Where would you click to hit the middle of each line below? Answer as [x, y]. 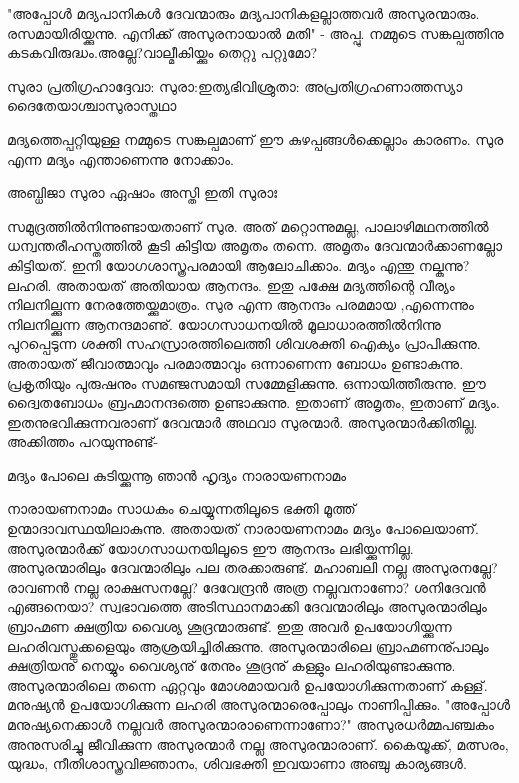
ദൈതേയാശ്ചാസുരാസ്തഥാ [92, 105]
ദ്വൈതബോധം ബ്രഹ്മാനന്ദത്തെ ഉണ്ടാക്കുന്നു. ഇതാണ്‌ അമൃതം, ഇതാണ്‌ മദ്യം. [253, 402]
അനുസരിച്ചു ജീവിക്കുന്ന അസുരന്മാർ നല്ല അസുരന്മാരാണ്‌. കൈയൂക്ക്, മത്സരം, [258, 743]
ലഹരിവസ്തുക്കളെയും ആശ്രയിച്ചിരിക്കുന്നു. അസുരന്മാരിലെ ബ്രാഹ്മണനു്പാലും [248, 645]
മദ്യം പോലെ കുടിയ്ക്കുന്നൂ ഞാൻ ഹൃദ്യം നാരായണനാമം [177, 474]
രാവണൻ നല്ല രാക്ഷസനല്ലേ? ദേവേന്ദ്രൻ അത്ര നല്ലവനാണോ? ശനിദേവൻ [246, 586]
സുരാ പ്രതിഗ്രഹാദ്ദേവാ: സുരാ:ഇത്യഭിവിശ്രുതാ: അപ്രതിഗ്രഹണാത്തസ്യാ [235, 85]
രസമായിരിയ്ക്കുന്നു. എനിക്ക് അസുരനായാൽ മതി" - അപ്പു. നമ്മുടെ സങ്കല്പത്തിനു [255, 32]
